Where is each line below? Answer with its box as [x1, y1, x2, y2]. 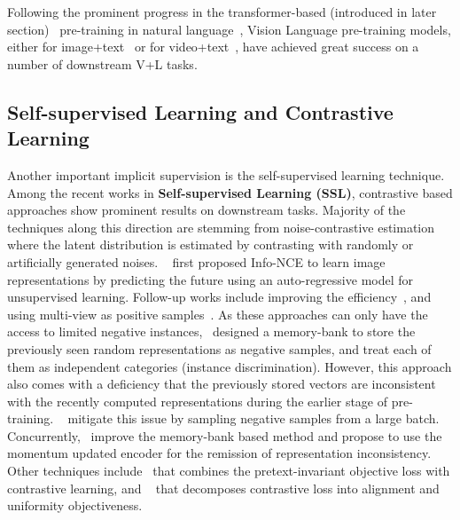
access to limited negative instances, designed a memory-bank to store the [7, 322, 416, 341]
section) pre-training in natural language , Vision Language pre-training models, [7, 20, 451, 38]
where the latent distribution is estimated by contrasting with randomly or [7, 235, 414, 254]
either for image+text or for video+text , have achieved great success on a [7, 37, 419, 56]
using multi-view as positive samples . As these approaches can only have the [7, 304, 428, 323]
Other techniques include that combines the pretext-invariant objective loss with [7, 461, 450, 480]
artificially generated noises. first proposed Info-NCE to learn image [7, 252, 386, 271]
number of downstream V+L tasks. [7, 54, 198, 73]
